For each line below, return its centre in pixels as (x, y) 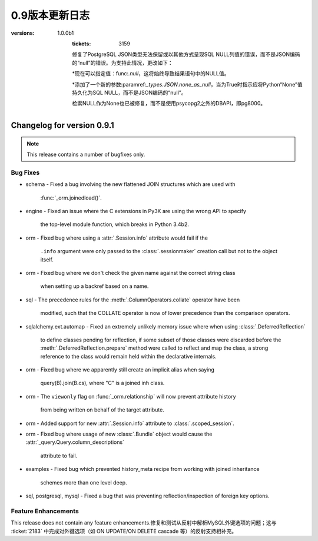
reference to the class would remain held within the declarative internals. (129, 356)
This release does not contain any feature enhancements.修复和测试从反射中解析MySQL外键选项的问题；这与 (144, 523)
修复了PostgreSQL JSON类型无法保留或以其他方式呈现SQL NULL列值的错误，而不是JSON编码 (186, 54)
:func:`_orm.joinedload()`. (71, 198)
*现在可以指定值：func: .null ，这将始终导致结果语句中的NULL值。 (151, 74)
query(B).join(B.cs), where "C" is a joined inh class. (102, 383)
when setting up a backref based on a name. (95, 286)
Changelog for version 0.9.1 (62, 126)
